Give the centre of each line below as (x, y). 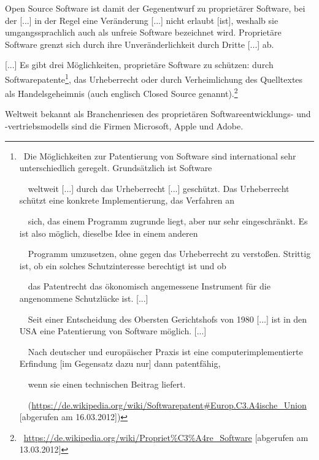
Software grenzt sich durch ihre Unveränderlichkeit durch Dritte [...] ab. (140, 44)
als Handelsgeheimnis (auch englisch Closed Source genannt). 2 (121, 92)
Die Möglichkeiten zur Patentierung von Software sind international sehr (160, 155)
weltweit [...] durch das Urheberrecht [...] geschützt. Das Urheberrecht (159, 188)
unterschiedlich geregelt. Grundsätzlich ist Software (116, 168)
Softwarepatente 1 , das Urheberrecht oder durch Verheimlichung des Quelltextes (154, 78)
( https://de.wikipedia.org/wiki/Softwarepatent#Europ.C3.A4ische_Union (167, 404)
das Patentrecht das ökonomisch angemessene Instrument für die (149, 286)
